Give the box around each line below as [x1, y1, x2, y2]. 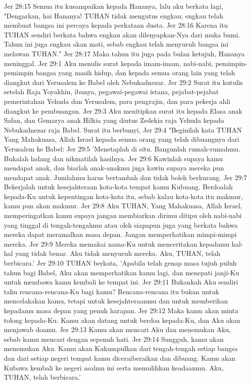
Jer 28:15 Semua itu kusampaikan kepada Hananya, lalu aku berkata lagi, [4, 1, 223, 11]
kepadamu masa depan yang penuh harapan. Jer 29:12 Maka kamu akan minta [4, 305, 238, 315]
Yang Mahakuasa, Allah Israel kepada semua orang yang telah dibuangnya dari [4, 134, 239, 144]
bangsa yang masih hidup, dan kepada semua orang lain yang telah [35, 67, 235, 78]
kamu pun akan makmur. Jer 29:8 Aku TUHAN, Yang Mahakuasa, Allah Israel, [4, 201, 242, 211]
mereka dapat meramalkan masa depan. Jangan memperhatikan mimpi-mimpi [4, 229, 237, 239]
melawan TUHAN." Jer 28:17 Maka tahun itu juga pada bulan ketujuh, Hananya [4, 48, 245, 58]
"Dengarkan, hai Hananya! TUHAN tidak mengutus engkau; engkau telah [4, 10, 223, 20]
